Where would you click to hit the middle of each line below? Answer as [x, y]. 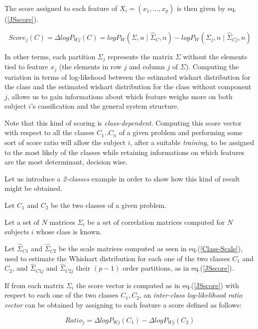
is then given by [201, 8]
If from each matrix [34, 285]
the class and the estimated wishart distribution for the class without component [128, 86]
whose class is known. [69, 232]
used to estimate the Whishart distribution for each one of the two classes [117, 258]
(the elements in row [90, 67]
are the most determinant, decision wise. [66, 162]
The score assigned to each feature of [61, 8]
